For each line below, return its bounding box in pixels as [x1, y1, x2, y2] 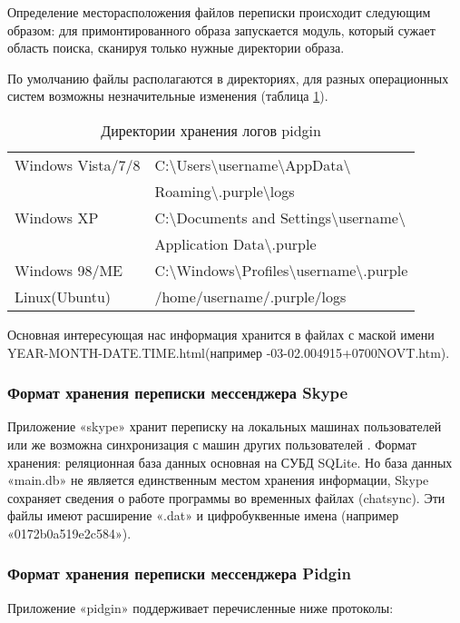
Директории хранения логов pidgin [101, 119, 321, 141]
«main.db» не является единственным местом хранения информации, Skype [7, 470, 429, 489]
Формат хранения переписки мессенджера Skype [7, 381, 348, 404]
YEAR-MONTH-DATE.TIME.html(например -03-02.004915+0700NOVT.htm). [7, 342, 450, 361]
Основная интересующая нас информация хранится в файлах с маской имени [7, 324, 435, 343]
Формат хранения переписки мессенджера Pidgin [7, 562, 351, 585]
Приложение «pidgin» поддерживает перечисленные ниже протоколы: [7, 598, 394, 617]
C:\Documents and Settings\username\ [154, 206, 406, 228]
